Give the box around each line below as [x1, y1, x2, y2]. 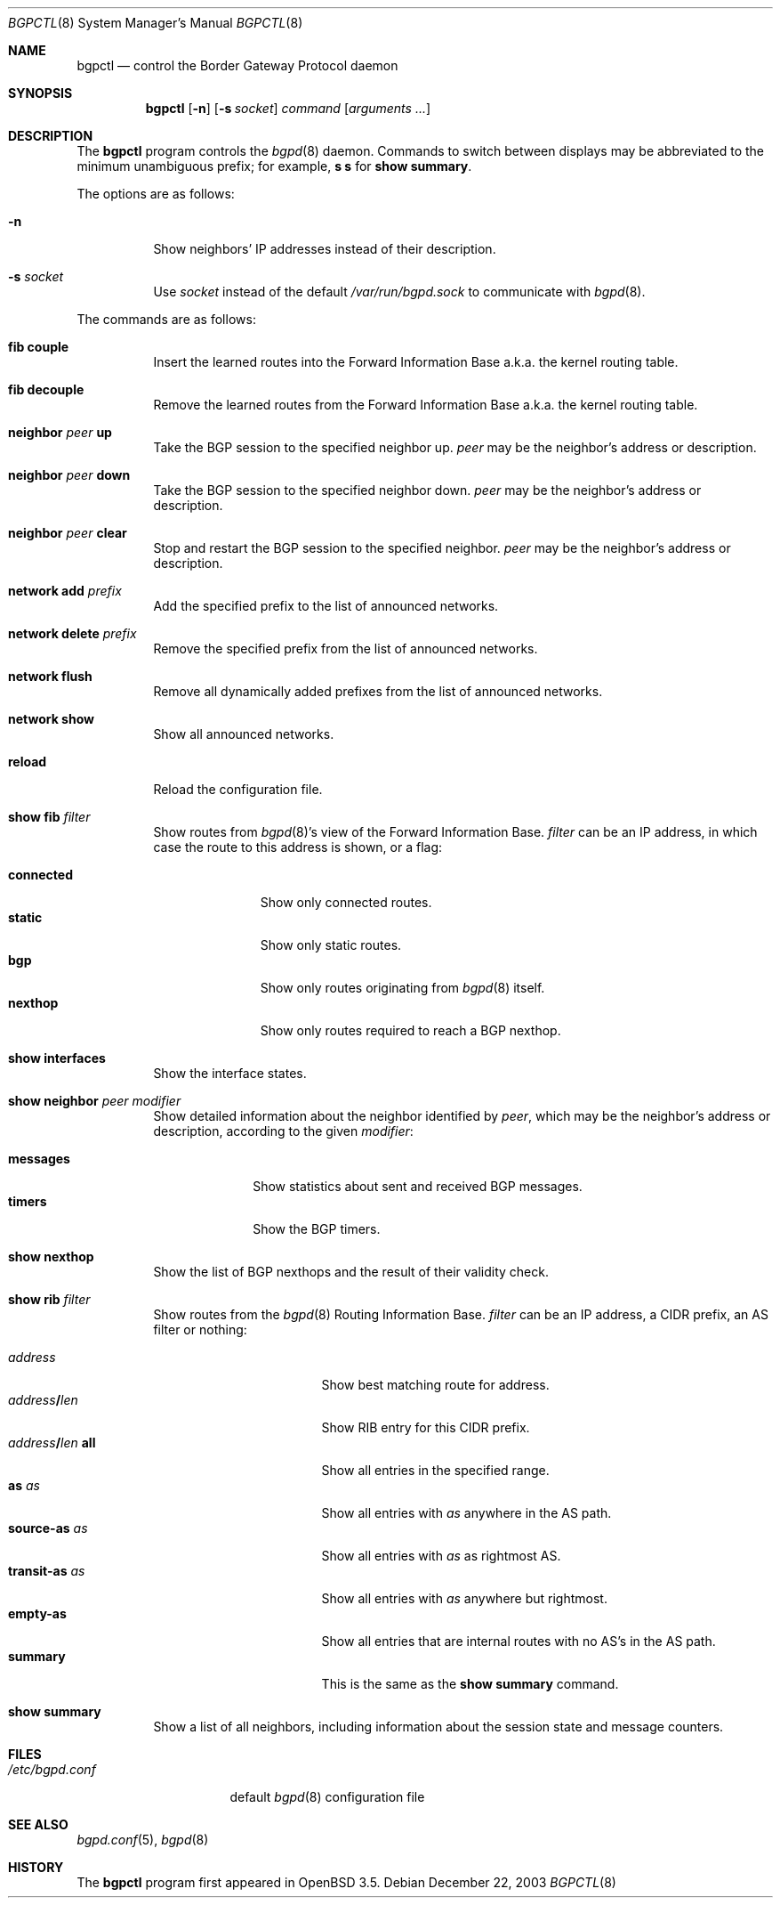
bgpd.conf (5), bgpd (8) [76, 1832, 209, 1847]
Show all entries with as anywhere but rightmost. [321, 1591, 607, 1606]
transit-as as [8, 1563, 85, 1578]
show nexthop [8, 1249, 94, 1264]
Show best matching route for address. [321, 1377, 550, 1392]
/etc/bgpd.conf [8, 1762, 96, 1777]
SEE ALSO [8, 1817, 68, 1832]
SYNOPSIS [8, 85, 73, 101]
